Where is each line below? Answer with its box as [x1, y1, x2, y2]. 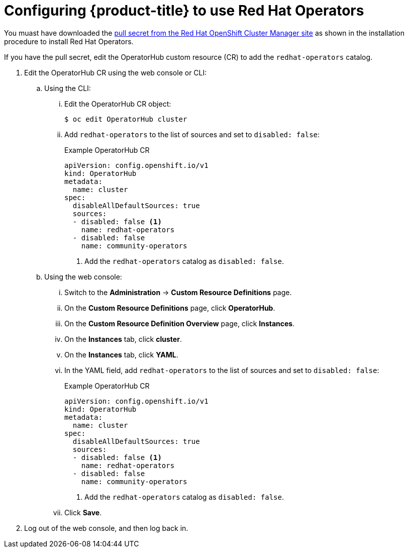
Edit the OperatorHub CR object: [64, 99, 171, 108]
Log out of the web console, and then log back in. [24, 523, 188, 532]
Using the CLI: [44, 83, 91, 93]
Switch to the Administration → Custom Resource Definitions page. [64, 288, 292, 297]
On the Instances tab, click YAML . [64, 350, 178, 359]
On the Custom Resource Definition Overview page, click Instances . [64, 319, 295, 328]
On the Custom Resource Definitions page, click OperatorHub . [64, 303, 275, 312]
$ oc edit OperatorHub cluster [64, 115, 187, 123]
